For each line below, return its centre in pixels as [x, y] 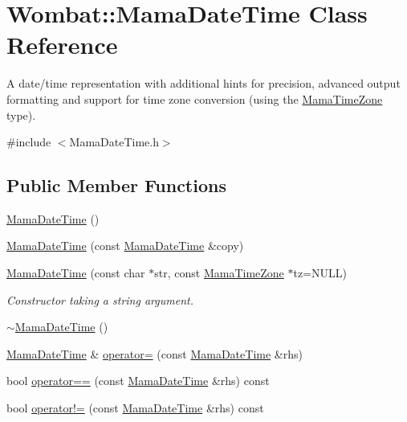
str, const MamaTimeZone [219, 273]
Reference [62, 45]
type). [21, 115]
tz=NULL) [320, 273]
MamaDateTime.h [114, 142]
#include [29, 142]
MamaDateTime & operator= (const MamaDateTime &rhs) [155, 353]
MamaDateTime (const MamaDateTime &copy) [125, 246]
